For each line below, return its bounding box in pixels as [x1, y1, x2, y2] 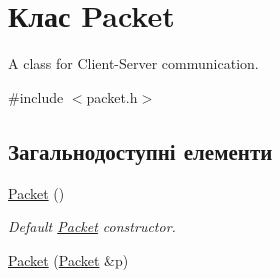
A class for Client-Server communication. [8, 53, 259, 74]
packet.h [86, 86, 138, 107]
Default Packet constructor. [8, 216, 176, 237]
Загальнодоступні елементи [8, 135, 273, 166]
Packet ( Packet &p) [8, 249, 129, 270]
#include [8, 86, 64, 107]
